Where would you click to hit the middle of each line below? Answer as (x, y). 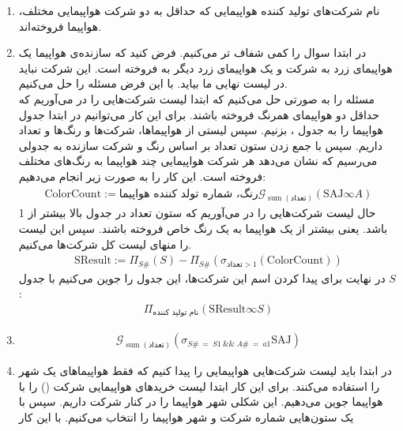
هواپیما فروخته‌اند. (60, 26)
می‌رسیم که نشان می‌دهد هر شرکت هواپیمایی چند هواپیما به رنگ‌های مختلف (198, 161)
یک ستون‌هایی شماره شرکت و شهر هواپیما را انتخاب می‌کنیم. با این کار (186, 417)
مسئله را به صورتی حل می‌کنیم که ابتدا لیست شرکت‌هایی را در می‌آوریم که (196, 98)
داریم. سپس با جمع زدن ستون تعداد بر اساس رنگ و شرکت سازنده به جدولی (200, 145)
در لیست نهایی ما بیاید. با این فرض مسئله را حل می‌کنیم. (153, 83)
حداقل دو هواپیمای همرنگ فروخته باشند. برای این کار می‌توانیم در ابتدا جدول (199, 114)
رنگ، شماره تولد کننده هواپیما (188, 194)
